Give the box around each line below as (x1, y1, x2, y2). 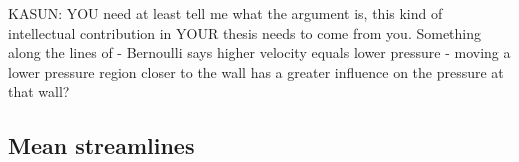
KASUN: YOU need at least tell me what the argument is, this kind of (8, 3, 443, 23)
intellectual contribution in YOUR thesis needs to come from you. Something (8, 22, 482, 43)
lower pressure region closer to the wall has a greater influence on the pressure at (8, 61, 504, 82)
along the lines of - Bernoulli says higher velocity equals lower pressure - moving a (8, 42, 511, 63)
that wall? (8, 81, 70, 102)
